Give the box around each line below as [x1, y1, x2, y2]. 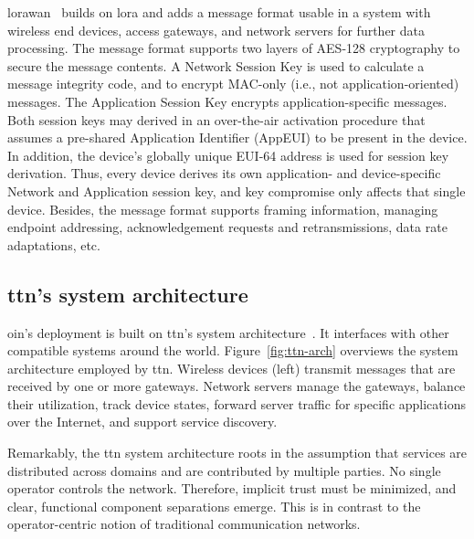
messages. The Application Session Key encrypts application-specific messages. [7, 91, 448, 111]
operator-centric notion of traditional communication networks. [7, 514, 361, 534]
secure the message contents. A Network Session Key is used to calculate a [7, 56, 425, 75]
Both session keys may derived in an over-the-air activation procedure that [7, 110, 426, 129]
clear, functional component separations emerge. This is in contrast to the [7, 496, 421, 515]
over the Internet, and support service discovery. [7, 412, 278, 431]
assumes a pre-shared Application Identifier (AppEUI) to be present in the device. [7, 128, 468, 147]
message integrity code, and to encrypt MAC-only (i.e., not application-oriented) [7, 74, 459, 93]
